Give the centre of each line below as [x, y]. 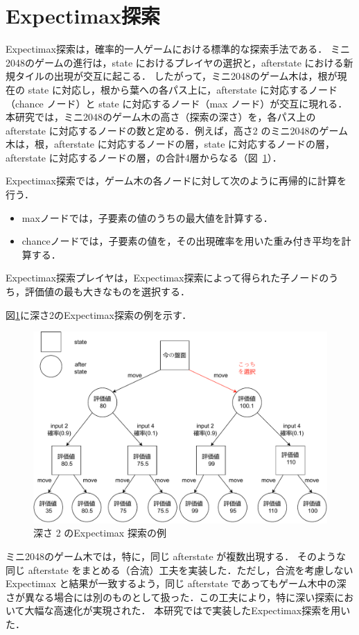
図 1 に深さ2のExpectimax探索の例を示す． [99, 314]
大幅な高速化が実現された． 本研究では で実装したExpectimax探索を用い [187, 610]
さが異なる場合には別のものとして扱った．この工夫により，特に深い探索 [170, 597]
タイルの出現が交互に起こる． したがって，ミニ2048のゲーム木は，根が [176, 76]
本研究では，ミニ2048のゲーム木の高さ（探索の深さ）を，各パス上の [161, 117]
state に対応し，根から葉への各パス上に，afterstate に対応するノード [183, 89]
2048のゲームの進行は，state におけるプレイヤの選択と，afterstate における [175, 62]
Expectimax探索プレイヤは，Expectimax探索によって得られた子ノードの [167, 278]
